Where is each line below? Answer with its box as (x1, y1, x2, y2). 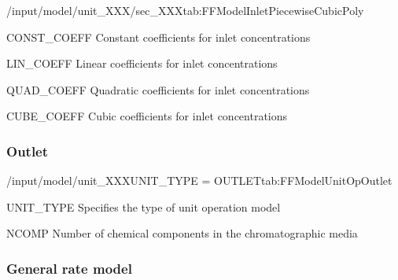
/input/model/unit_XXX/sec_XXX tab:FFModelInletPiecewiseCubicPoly (6, 2, 364, 18)
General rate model (6, 258, 132, 278)
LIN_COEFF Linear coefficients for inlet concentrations (6, 55, 278, 72)
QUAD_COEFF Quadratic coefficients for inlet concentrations (6, 81, 310, 98)
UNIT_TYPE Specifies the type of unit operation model (6, 198, 281, 215)
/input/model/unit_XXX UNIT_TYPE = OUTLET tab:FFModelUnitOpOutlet (6, 172, 392, 189)
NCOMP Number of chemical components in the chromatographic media (6, 225, 358, 241)
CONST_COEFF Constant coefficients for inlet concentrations (6, 28, 311, 45)
